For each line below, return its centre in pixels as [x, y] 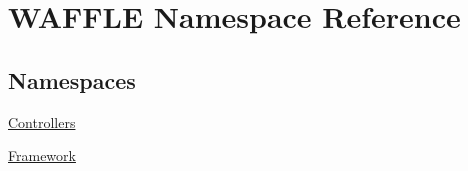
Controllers [42, 121]
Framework [42, 155]
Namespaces [72, 79]
